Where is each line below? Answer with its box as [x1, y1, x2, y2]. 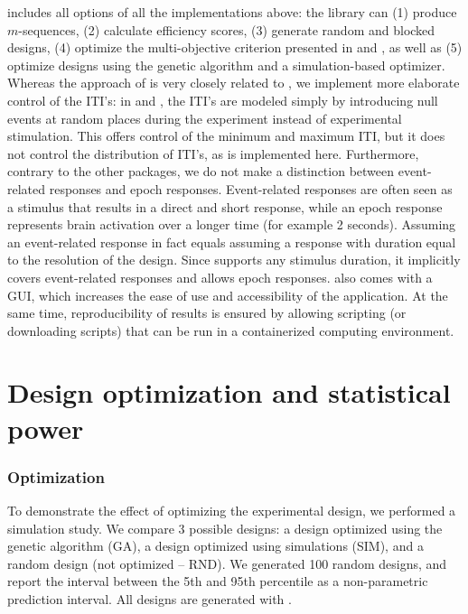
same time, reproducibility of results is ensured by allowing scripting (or [7, 303, 407, 322]
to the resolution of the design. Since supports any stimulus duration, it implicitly [7, 250, 461, 269]
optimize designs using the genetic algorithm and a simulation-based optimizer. [7, 55, 445, 74]
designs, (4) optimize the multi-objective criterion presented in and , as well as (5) [7, 38, 463, 57]
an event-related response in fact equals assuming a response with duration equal [7, 232, 456, 251]
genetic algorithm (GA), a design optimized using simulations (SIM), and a [7, 536, 424, 555]
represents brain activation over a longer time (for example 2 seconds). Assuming [7, 215, 456, 234]
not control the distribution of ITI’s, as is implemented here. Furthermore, [7, 144, 419, 163]
